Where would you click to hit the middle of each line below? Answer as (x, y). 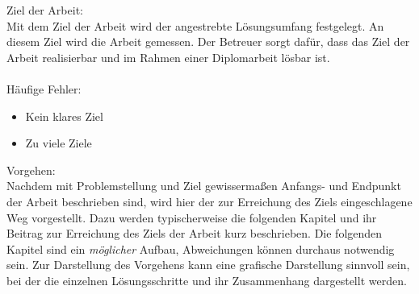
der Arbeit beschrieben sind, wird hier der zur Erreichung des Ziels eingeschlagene (209, 201)
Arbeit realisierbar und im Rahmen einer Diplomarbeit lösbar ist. (168, 57)
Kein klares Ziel (64, 116)
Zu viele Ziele (59, 143)
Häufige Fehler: (44, 88)
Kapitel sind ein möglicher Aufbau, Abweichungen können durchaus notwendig (201, 248)
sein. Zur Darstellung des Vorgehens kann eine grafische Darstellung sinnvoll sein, (208, 265)
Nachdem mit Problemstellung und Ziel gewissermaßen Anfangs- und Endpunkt (204, 186)
